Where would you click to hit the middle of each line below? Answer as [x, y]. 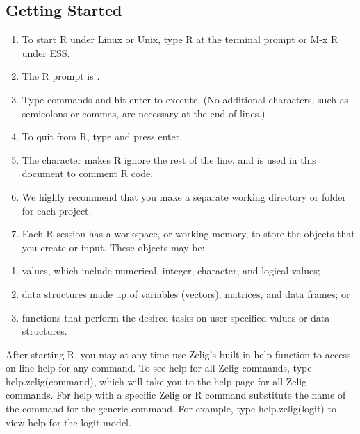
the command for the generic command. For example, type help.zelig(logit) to [171, 409]
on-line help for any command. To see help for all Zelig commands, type [159, 368]
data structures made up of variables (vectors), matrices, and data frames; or [186, 293]
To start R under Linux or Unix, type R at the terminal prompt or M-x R [180, 39]
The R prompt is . [61, 76]
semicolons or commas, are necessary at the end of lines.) [144, 113]
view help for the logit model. [68, 422]
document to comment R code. [88, 173]
